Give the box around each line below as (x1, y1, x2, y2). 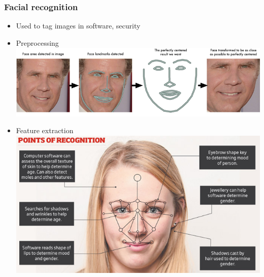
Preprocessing (16, 37, 59, 48)
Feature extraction (16, 125, 74, 136)
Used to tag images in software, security (16, 20, 141, 31)
